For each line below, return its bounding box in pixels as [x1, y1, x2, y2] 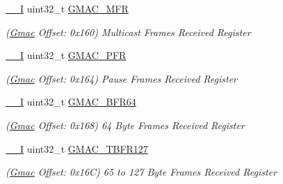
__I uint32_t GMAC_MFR [6, 1, 129, 15]
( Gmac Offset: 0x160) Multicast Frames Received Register [6, 24, 251, 39]
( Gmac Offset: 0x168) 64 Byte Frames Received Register [6, 117, 245, 132]
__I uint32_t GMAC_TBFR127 [6, 141, 148, 156]
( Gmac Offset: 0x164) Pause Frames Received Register [6, 71, 238, 85]
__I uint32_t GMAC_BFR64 [6, 94, 136, 109]
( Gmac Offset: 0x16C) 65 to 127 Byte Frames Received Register [6, 165, 277, 179]
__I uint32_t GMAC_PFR [6, 48, 127, 62]
